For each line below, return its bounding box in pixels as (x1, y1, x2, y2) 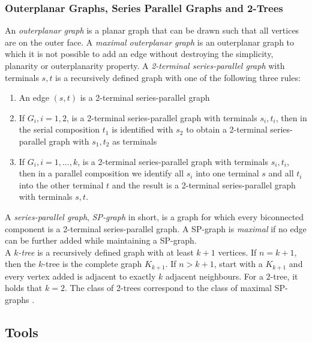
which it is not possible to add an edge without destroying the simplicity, (5, 47, 274, 60)
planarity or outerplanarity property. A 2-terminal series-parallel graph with (5, 59, 285, 71)
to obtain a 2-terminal (186, 123, 268, 136)
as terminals (112, 134, 157, 147)
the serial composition (19, 123, 100, 136)
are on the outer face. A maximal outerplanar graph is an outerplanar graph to (5, 35, 295, 48)
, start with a (214, 257, 263, 270)
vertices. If (218, 245, 257, 258)
